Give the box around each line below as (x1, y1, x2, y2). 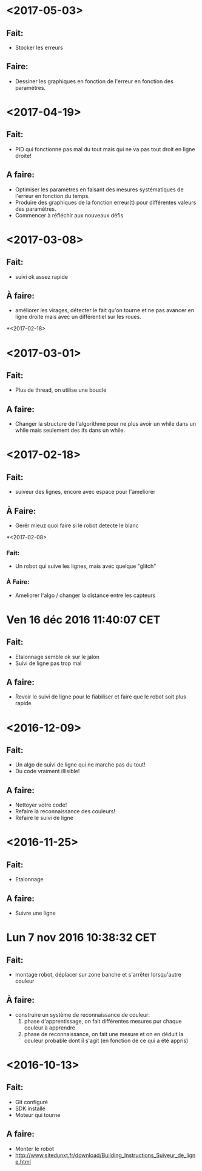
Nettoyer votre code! (15, 801, 67, 808)
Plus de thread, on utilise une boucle (15, 386, 107, 394)
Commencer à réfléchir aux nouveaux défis (15, 211, 124, 219)
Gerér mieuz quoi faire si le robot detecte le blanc (15, 522, 140, 529)
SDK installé (15, 1105, 45, 1112)
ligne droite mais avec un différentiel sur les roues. (15, 313, 141, 321)
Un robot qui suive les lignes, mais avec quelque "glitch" (15, 562, 157, 570)
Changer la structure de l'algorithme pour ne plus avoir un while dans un (15, 420, 196, 428)
